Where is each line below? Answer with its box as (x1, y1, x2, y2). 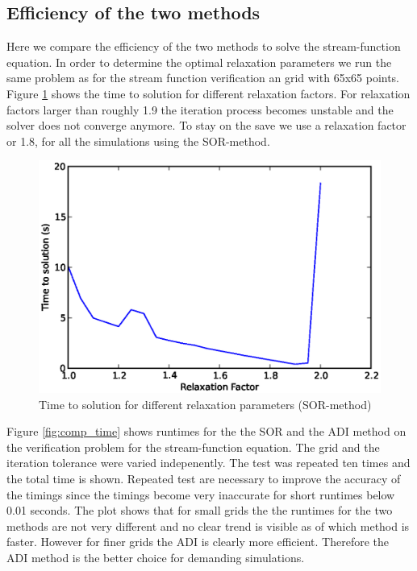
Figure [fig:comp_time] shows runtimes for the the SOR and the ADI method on (6, 423, 407, 440)
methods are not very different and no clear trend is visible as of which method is (6, 517, 410, 534)
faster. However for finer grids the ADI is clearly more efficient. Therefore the (6, 533, 389, 550)
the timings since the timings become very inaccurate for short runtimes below (6, 486, 395, 503)
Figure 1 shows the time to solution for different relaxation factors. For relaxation (6, 85, 411, 101)
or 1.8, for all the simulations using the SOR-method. (6, 132, 270, 149)
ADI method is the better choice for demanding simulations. (6, 548, 305, 565)
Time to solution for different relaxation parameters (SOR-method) (39, 395, 372, 412)
